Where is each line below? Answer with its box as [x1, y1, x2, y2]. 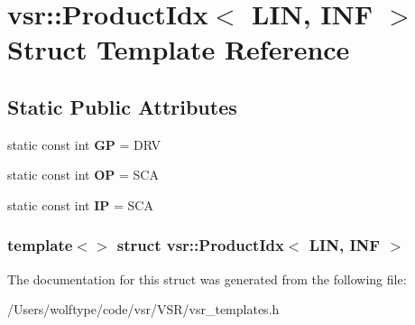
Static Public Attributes [7, 92, 237, 120]
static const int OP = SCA [7, 165, 159, 184]
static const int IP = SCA [7, 195, 153, 214]
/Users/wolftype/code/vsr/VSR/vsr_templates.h [7, 300, 280, 319]
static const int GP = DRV [7, 135, 161, 153]
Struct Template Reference [7, 31, 350, 68]
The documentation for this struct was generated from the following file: [7, 269, 407, 288]
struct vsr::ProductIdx [116, 234, 284, 256]
